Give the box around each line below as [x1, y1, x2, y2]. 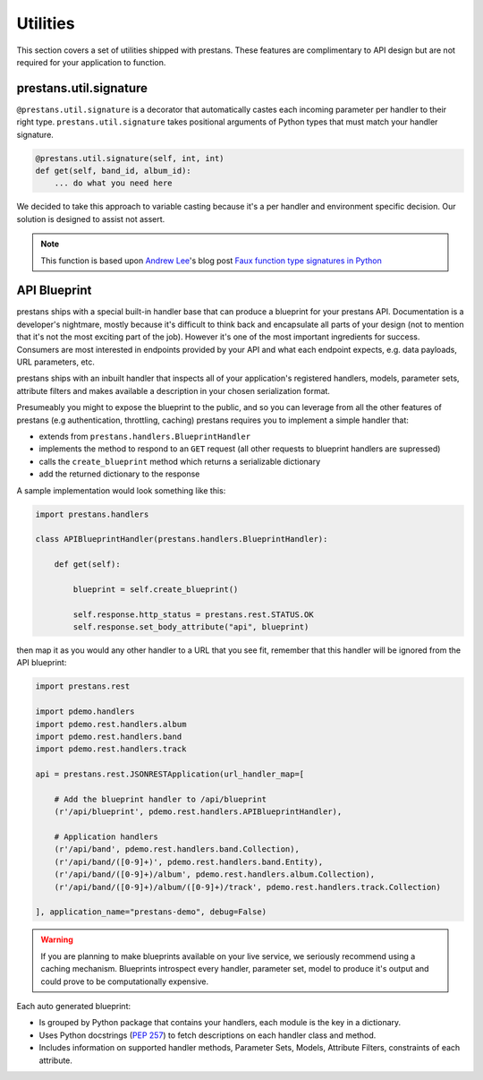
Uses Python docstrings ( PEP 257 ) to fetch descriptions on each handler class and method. [38, 1030, 377, 1041]
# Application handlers [54, 832, 158, 842]
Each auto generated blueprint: [16, 1000, 131, 1011]
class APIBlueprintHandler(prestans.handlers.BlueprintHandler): [35, 534, 328, 544]
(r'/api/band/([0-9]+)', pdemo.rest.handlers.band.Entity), [54, 856, 324, 867]
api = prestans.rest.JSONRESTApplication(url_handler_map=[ [35, 769, 305, 779]
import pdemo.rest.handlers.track [35, 744, 187, 754]
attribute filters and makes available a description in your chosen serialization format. [16, 385, 331, 396]
